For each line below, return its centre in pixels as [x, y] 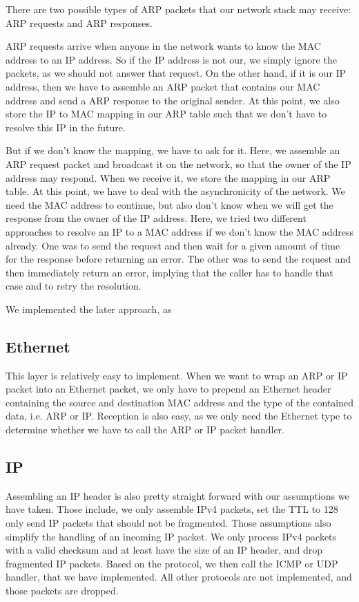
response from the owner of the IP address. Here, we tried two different [156, 218]
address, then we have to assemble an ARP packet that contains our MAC [163, 86]
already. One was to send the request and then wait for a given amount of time [173, 245]
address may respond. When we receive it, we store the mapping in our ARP [168, 177]
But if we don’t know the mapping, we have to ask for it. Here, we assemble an [173, 150]
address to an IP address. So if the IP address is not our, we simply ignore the [171, 59]
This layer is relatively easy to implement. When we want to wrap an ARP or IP [177, 375]
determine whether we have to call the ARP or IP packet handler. [145, 430]
